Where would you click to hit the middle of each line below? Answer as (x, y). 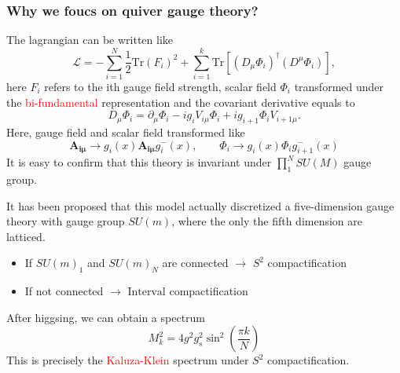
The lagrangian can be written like (90, 40)
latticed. (26, 236)
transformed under (339, 86)
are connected (195, 263)
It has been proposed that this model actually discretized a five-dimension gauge (200, 205)
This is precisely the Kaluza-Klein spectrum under (128, 360)
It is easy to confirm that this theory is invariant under (139, 162)
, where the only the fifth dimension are (267, 221)
